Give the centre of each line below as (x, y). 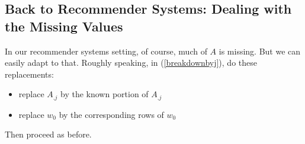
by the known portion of (105, 94)
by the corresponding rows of (111, 114)
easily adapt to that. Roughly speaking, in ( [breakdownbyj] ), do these (131, 63)
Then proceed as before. (48, 134)
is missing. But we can (260, 51)
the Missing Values (64, 26)
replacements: (29, 74)
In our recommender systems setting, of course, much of (106, 51)
